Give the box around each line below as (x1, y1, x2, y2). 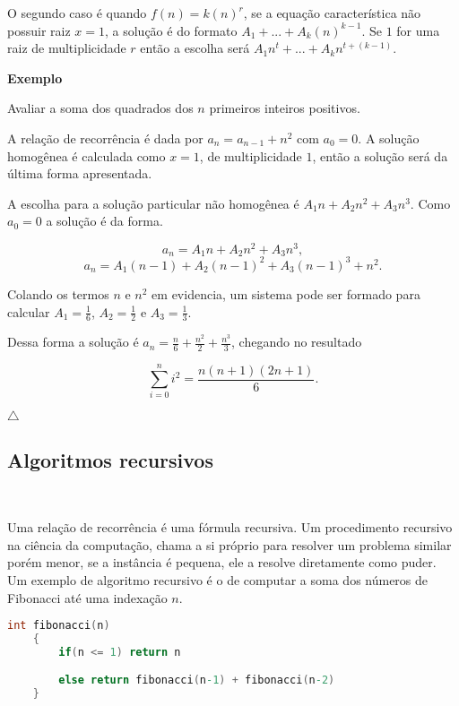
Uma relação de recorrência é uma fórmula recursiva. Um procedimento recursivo (7, 518, 453, 537)
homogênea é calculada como (7, 146, 166, 165)
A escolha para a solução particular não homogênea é (7, 194, 299, 212)
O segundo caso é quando (7, 4, 147, 22)
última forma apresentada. (7, 164, 152, 183)
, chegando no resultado (231, 332, 362, 351)
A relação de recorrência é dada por (7, 128, 204, 147)
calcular (7, 302, 50, 321)
